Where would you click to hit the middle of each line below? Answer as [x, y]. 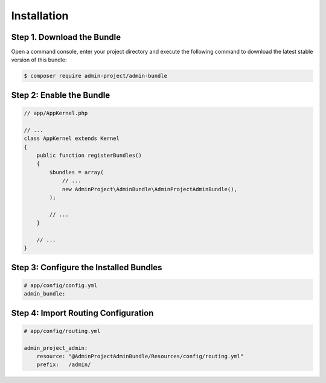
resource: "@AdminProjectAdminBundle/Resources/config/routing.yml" [140, 356]
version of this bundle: [39, 60]
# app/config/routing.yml [62, 331]
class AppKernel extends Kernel [72, 138]
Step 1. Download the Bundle [66, 37]
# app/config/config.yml [61, 285]
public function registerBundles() [89, 155]
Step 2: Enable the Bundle [61, 95]
